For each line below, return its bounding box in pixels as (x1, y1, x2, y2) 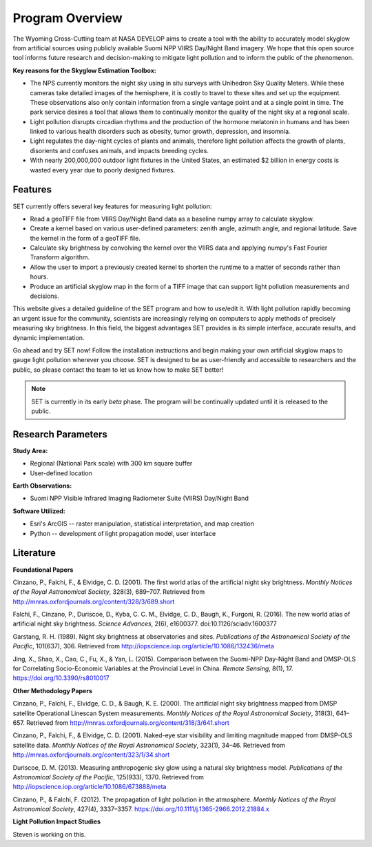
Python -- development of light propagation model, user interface (30, 529, 216, 537)
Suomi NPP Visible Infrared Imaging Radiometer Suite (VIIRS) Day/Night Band (30, 494, 249, 503)
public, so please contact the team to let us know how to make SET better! (12, 366, 224, 374)
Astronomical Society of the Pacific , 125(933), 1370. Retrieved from (12, 773, 205, 781)
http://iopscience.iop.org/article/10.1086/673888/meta (12, 783, 167, 791)
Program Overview (12, 10, 123, 26)
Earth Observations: (12, 481, 72, 490)
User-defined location (30, 469, 92, 477)
